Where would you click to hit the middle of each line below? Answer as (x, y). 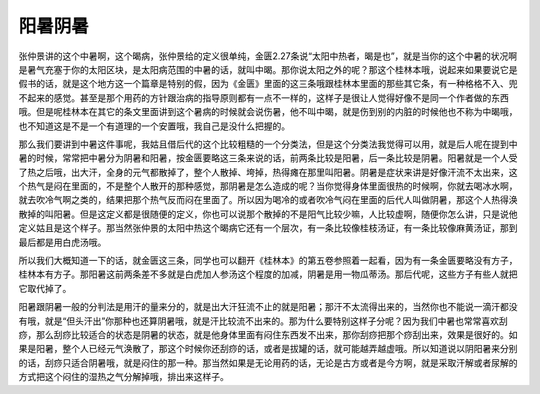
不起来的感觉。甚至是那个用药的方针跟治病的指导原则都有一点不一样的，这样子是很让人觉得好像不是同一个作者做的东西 (263, 97)
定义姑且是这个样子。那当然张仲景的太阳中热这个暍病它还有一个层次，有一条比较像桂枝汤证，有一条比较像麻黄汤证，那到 (268, 228)
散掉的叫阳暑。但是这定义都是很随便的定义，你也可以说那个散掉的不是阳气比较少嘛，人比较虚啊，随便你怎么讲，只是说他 (268, 214)
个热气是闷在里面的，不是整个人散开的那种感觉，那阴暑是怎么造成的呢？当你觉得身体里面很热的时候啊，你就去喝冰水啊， (268, 186)
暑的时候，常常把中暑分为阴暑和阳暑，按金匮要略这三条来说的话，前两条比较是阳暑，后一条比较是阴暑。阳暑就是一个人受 (268, 158)
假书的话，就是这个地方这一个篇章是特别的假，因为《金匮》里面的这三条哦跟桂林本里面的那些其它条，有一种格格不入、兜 (268, 84)
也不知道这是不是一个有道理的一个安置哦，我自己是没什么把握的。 (154, 126)
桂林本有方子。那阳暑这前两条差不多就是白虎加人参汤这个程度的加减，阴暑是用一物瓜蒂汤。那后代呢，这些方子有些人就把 (268, 274)
